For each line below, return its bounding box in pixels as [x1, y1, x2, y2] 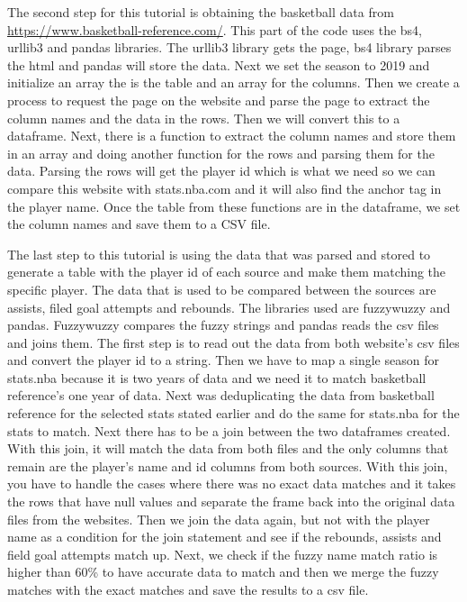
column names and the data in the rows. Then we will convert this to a [7, 108, 400, 127]
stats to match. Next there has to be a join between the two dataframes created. [7, 421, 451, 440]
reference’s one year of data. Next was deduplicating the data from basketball [7, 386, 435, 405]
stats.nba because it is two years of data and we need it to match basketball [7, 368, 427, 387]
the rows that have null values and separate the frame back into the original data [7, 492, 455, 511]
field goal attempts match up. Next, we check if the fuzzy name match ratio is [7, 544, 438, 563]
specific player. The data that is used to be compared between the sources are [7, 279, 436, 298]
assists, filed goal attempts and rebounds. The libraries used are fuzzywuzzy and [7, 297, 451, 316]
